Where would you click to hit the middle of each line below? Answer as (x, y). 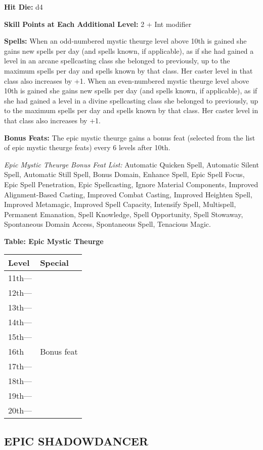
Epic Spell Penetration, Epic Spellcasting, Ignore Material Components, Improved (131, 184)
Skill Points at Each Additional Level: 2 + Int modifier (98, 24)
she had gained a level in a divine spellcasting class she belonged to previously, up (131, 100)
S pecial (54, 263)
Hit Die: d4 (24, 7)
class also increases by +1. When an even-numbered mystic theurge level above (127, 80)
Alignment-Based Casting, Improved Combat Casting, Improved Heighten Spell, (128, 194)
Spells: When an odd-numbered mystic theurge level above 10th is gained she (125, 41)
